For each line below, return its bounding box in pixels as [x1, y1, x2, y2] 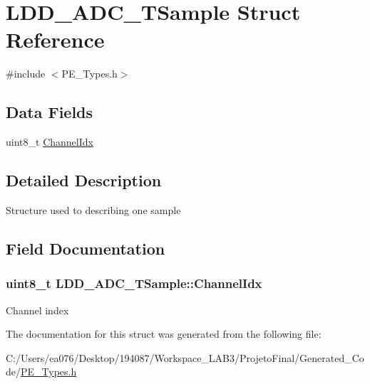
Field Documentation [6, 237, 165, 259]
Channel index [6, 302, 69, 317]
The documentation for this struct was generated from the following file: [6, 326, 322, 341]
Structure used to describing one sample [6, 202, 181, 217]
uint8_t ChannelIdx [6, 134, 93, 149]
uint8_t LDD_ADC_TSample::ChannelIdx [6, 274, 262, 292]
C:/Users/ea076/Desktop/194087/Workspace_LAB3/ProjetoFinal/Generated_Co [6, 350, 364, 365]
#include [6, 66, 46, 81]
